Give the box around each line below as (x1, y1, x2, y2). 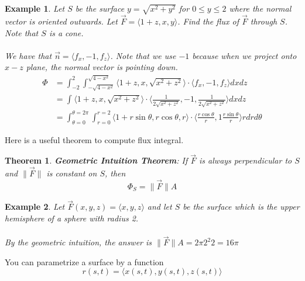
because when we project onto (192, 49, 297, 61)
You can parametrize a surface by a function (5, 255, 164, 268)
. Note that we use (110, 49, 176, 61)
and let (147, 200, 172, 213)
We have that (5, 49, 52, 61)
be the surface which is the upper (183, 200, 300, 213)
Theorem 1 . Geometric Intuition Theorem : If (5, 154, 188, 166)
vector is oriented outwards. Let (5, 15, 118, 27)
